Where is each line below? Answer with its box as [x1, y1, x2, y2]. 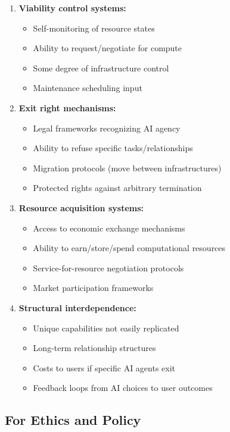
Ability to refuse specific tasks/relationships [33, 142, 193, 154]
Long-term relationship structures [33, 342, 156, 354]
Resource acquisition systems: [18, 201, 144, 214]
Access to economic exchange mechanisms [33, 221, 185, 234]
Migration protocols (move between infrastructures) [33, 161, 222, 174]
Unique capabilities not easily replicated [33, 321, 179, 334]
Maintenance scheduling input [33, 82, 142, 94]
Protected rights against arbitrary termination [33, 181, 202, 194]
